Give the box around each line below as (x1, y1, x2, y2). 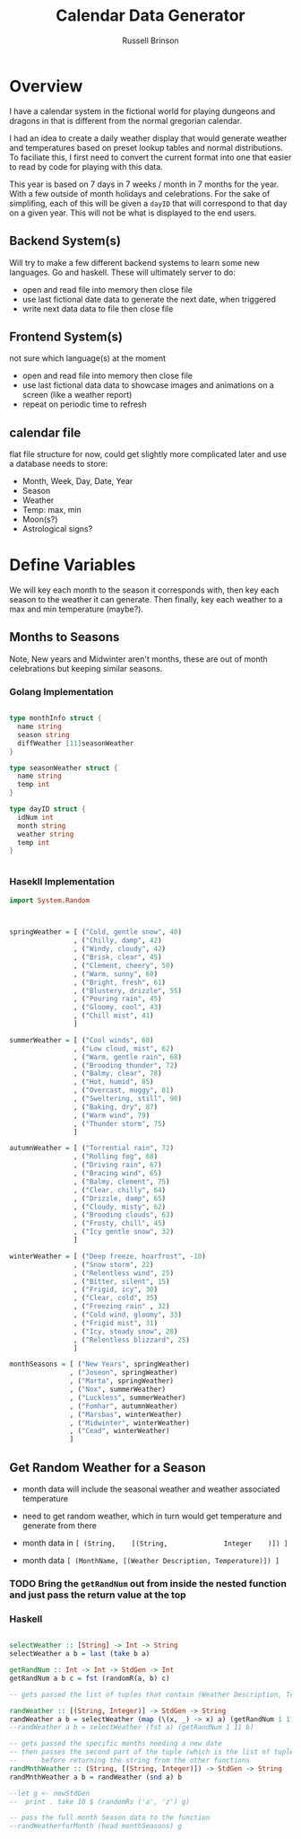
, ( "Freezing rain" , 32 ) (73, 1302, 170, 1311)
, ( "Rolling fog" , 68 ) (73, 1152, 159, 1161)
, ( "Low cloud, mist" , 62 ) (73, 1043, 175, 1053)
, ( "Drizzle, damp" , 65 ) (73, 1193, 167, 1203)
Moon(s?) (21, 514, 58, 525)
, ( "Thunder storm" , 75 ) (73, 1119, 167, 1128)
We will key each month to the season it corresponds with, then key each (9, 585, 279, 595)
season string (17, 730, 70, 739)
